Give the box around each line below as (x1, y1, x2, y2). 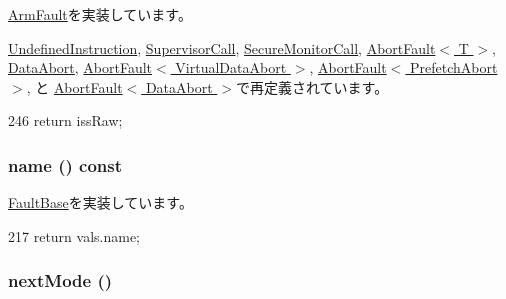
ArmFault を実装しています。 (8, 4, 192, 24)
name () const (8, 152, 123, 177)
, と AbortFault (26, 76, 123, 97)
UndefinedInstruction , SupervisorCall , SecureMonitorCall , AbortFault (8, 37, 436, 58)
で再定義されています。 (235, 76, 389, 97)
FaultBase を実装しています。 (8, 192, 193, 213)
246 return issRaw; (8, 110, 123, 131)
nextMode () (8, 268, 113, 293)
